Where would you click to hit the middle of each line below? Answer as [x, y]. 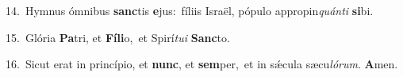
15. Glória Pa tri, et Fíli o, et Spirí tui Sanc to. [118, 37]
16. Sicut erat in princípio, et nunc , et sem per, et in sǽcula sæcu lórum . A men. [202, 64]
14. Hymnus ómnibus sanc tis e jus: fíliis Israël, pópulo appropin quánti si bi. [190, 10]
